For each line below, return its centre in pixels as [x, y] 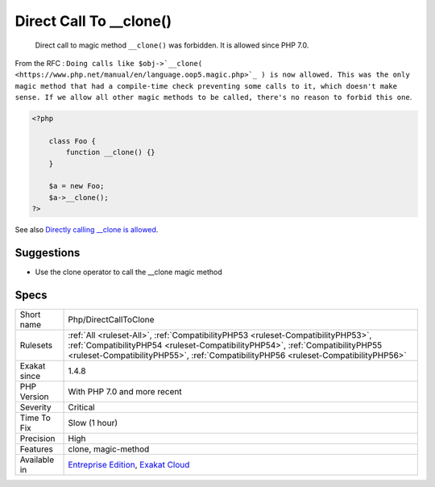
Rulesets [36, 345]
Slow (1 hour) [93, 423]
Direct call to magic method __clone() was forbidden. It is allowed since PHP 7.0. [172, 45]
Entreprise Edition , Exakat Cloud [129, 465]
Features [37, 449]
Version [34, 397]
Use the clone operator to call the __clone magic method [128, 272]
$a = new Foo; [77, 186]
